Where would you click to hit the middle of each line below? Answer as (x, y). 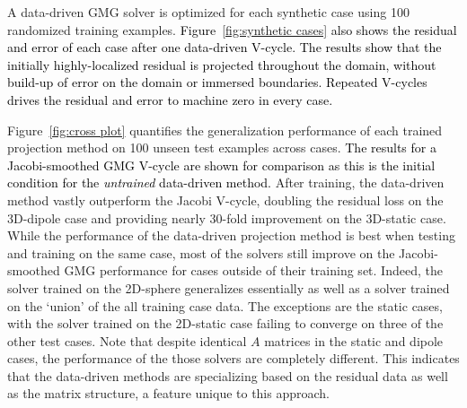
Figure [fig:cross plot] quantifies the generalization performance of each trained (225, 130)
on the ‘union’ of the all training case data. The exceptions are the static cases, (225, 305)
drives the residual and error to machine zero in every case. (170, 99)
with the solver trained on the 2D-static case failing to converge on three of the (225, 323)
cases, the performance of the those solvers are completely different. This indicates (233, 358)
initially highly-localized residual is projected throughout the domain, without (222, 64)
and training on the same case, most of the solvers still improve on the (201, 252)
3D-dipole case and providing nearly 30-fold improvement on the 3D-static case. (227, 217)
